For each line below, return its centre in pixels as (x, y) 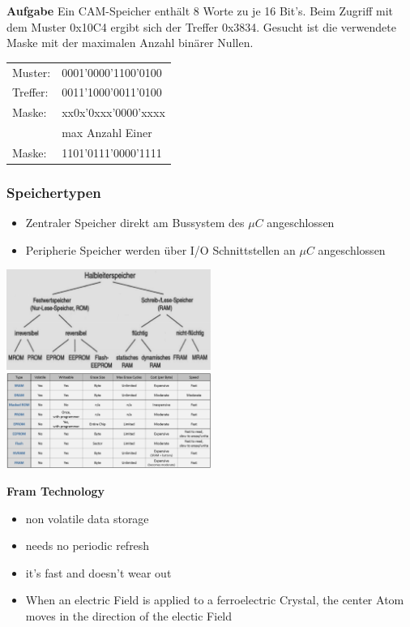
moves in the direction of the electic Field (129, 615)
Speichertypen (54, 192)
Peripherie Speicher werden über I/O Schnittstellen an (160, 249)
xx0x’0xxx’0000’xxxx (113, 112)
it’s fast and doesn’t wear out (98, 572)
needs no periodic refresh (88, 545)
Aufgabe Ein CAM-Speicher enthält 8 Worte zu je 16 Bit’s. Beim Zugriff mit (200, 11)
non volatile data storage (87, 518)
